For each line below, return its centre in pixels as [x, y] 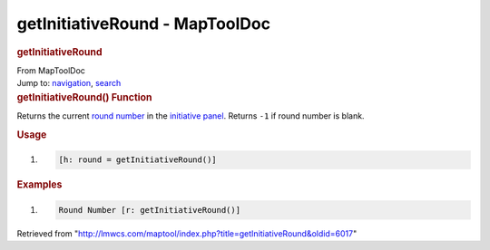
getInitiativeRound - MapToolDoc [144, 24]
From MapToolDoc [51, 70]
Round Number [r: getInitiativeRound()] [149, 210]
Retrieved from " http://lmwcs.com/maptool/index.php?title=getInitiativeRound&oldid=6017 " [187, 233]
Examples [39, 185]
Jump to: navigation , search [69, 83]
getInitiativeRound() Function [85, 97]
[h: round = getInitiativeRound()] [137, 160]
